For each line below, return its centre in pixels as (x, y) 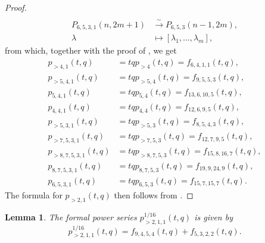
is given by (213, 217)
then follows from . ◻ (154, 195)
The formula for (34, 195)
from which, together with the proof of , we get (91, 50)
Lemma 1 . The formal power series (71, 217)
